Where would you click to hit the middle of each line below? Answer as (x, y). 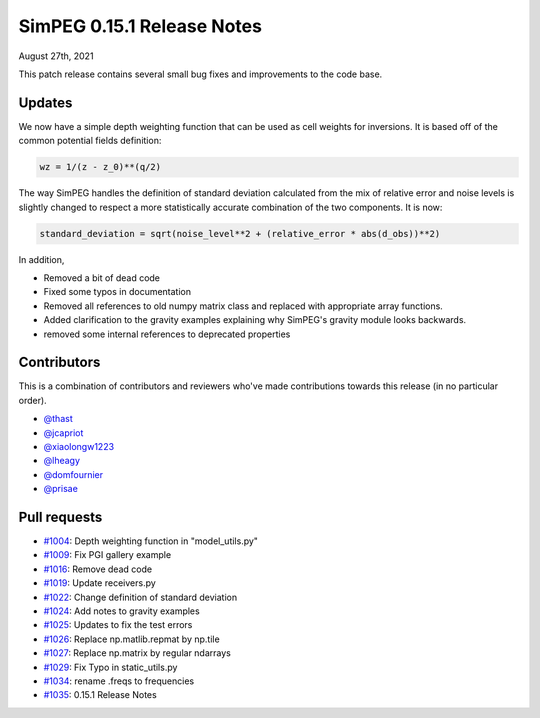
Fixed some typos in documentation (117, 292)
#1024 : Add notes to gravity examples (121, 611)
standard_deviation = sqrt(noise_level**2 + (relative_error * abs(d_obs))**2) (240, 233)
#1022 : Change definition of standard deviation (140, 597)
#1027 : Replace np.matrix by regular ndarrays (137, 653)
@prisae (61, 489)
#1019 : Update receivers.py (100, 583)
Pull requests (60, 516)
